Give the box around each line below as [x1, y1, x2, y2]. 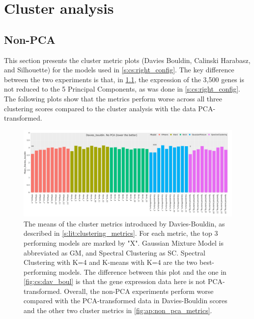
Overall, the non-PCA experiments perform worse [64, 286, 214, 296]
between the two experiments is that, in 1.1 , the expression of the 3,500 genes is [4, 74, 244, 84]
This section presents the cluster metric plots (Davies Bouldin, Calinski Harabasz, [4, 55, 251, 65]
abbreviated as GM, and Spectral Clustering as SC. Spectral [24, 247, 205, 257]
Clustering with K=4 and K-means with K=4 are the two [24, 257, 198, 267]
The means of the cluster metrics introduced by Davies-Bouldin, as [24, 218, 225, 228]
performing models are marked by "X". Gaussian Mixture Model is [24, 237, 224, 248]
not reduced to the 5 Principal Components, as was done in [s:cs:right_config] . [4, 84, 241, 94]
